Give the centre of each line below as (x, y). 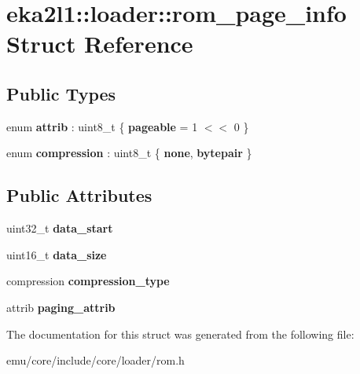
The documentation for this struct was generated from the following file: (180, 334)
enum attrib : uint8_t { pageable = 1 (102, 126)
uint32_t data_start (60, 228)
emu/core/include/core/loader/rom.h (96, 360)
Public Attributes (79, 195)
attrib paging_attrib (61, 307)
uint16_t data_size (57, 254)
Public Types (61, 93)
